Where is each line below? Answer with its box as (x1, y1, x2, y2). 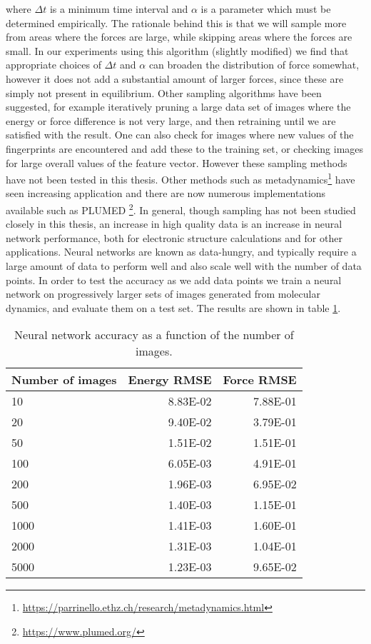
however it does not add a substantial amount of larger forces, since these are (6, 71, 344, 86)
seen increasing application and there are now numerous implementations (6, 186, 326, 201)
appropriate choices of (6, 57, 101, 72)
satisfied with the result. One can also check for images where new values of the (6, 127, 354, 142)
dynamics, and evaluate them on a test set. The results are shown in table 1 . (6, 300, 341, 315)
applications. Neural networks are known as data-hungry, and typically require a (6, 244, 357, 259)
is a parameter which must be (200, 1, 331, 16)
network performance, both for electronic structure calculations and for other (6, 230, 342, 245)
